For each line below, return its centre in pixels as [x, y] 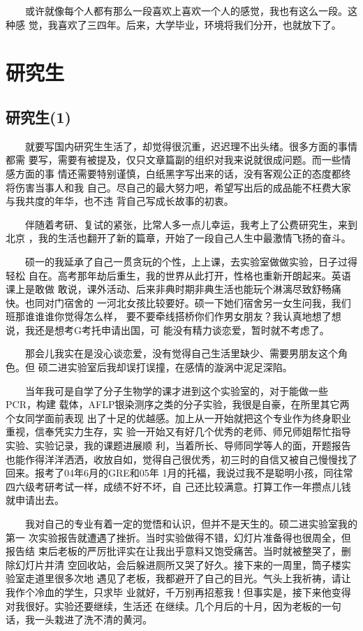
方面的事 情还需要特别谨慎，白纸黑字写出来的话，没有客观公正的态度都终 [183, 173]
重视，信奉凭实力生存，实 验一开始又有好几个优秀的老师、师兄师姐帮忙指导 [178, 431]
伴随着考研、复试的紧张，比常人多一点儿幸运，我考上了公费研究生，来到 [191, 224]
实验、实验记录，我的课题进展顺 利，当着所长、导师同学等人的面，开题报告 [178, 445]
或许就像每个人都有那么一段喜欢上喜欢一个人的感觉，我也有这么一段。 [186, 10]
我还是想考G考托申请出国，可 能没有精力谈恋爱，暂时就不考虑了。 [177, 329]
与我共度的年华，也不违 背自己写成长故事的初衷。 [120, 201]
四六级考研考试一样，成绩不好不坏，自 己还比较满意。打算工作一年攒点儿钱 [178, 486]
